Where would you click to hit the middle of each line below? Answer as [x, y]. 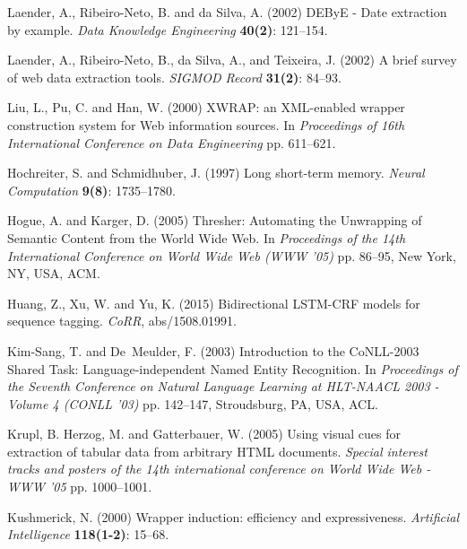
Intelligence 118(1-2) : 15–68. [88, 534]
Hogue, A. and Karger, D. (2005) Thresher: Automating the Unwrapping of [215, 220]
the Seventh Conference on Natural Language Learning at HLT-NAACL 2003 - [223, 386]
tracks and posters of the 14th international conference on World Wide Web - [219, 469]
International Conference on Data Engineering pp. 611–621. [172, 142]
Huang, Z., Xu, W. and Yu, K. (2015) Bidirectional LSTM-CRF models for [214, 303]
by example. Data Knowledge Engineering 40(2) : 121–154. [168, 29]
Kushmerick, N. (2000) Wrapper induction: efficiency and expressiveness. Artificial [233, 516]
